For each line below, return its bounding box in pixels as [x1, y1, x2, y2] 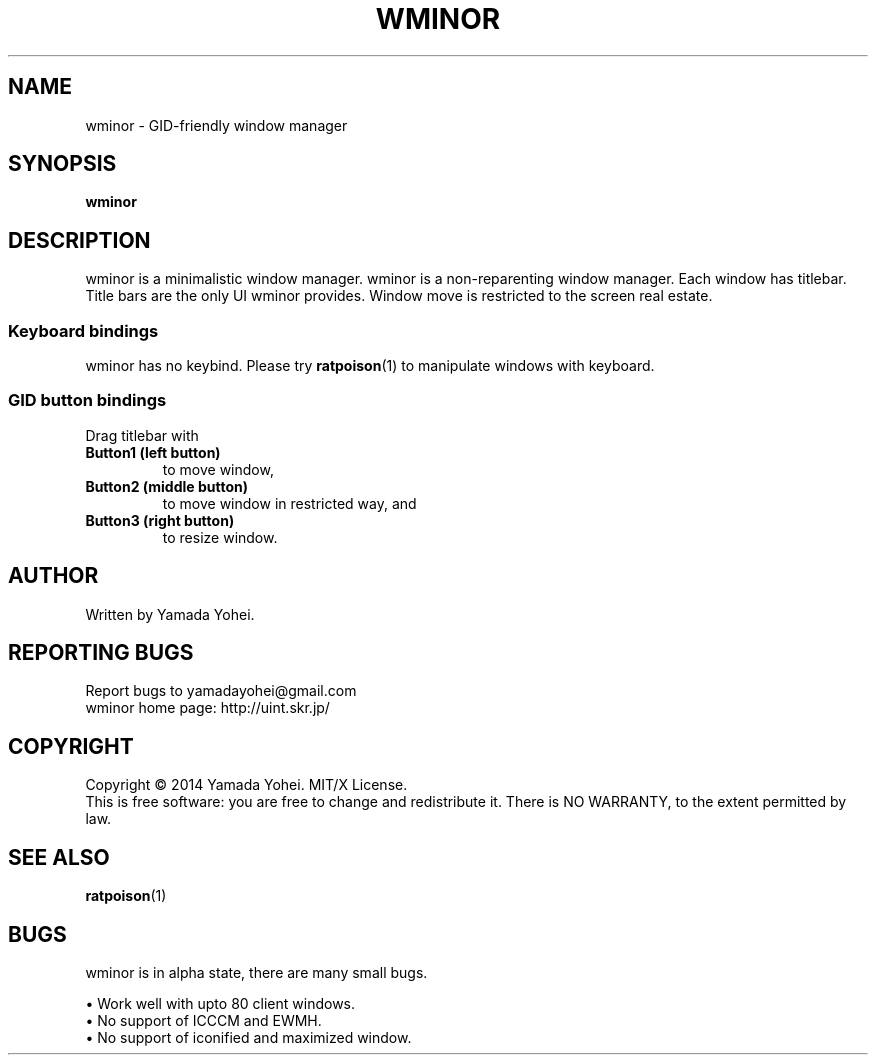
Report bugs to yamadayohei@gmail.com [85, 682, 357, 700]
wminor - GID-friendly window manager [85, 116, 348, 134]
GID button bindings [8, 390, 167, 411]
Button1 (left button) [85, 443, 221, 461]
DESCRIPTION [8, 227, 151, 253]
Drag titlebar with [85, 426, 199, 444]
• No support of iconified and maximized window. [85, 1029, 412, 1046]
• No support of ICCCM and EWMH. [85, 1012, 322, 1029]
